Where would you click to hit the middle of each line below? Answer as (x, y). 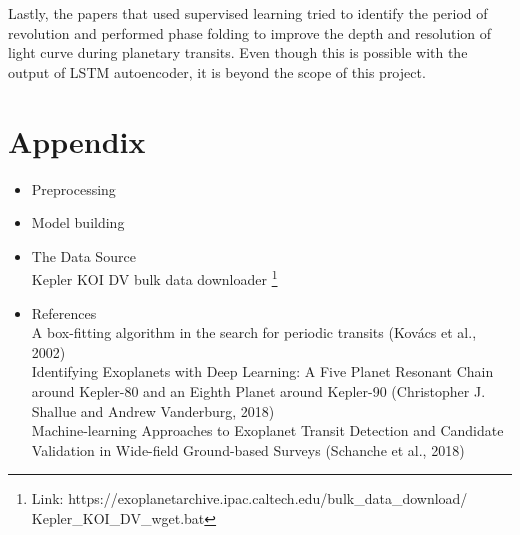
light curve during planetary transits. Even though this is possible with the (238, 52)
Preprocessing (73, 188)
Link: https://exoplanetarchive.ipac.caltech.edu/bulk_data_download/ (249, 498)
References (64, 312)
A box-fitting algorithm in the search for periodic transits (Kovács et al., (254, 332)
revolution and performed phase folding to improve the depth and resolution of (250, 32)
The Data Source (83, 255)
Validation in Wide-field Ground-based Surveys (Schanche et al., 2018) (248, 449)
